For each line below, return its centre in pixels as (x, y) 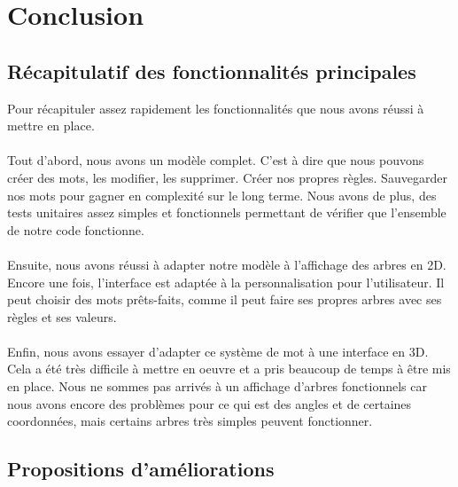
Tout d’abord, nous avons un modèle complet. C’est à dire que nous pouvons (216, 160)
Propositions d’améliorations (141, 469)
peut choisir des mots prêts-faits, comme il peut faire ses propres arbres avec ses (225, 299)
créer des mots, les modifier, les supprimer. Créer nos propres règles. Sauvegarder (227, 177)
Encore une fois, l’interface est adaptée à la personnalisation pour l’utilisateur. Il (226, 282)
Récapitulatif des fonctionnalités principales (212, 71)
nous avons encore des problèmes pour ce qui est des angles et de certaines (210, 403)
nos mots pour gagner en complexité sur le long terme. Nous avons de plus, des (222, 195)
